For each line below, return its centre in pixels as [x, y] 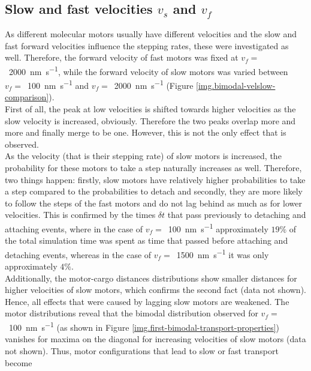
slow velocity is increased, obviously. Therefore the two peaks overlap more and [150, 120]
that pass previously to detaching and [237, 215]
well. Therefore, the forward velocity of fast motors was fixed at [122, 57]
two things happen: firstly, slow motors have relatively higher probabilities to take [155, 179]
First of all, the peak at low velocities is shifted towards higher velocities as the [150, 109]
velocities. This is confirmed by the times [80, 215]
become [19, 362]
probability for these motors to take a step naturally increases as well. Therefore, [153, 168]
